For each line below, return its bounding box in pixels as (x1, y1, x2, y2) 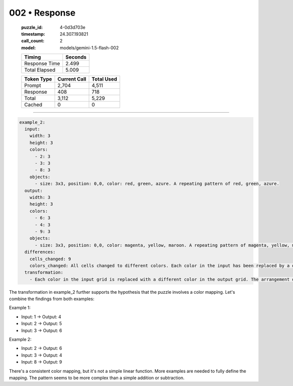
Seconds (65, 54, 86, 61)
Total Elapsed (24, 66, 56, 73)
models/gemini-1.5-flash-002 (60, 44, 119, 51)
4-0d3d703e (60, 24, 85, 30)
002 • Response (9, 7, 76, 18)
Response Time (24, 60, 61, 67)
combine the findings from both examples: (9, 296, 95, 302)
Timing (24, 54, 41, 61)
